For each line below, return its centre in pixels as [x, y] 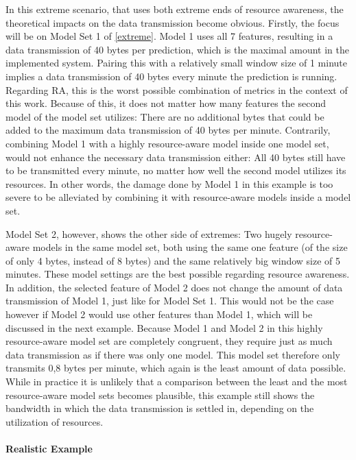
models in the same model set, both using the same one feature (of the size [190, 247]
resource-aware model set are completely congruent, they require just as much [169, 341]
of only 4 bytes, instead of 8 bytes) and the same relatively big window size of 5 [173, 260]
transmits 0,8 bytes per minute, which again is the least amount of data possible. [176, 368]
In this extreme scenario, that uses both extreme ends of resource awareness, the [175, 9]
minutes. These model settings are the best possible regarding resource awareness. [178, 274]
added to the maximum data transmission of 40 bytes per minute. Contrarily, [168, 130]
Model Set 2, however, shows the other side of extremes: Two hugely [149, 233]
